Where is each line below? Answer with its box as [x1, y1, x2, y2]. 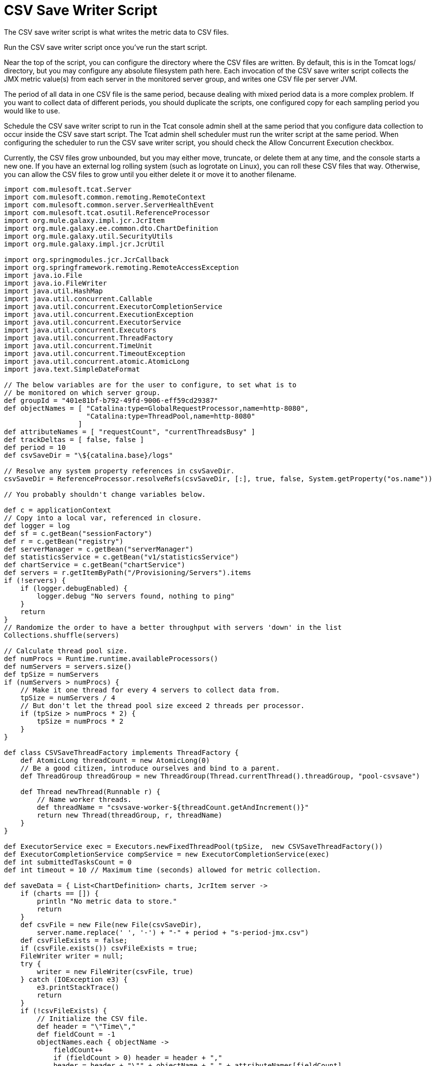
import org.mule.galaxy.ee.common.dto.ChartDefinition [4, 224, 218, 232]
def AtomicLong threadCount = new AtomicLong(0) [20, 756, 210, 764]
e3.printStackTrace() [37, 983, 120, 991]
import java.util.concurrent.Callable [4, 294, 152, 303]
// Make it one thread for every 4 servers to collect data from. [20, 686, 280, 694]
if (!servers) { [4, 576, 66, 584]
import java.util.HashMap [4, 287, 103, 295]
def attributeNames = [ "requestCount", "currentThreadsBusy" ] [4, 427, 256, 436]
